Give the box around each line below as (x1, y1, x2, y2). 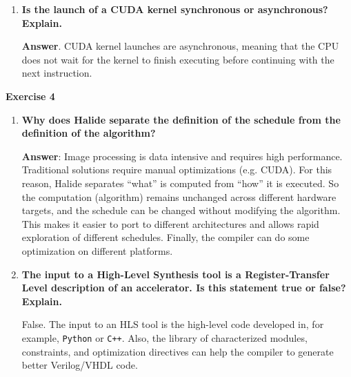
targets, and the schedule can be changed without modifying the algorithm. (21, 203, 341, 217)
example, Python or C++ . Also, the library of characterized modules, (21, 330, 308, 345)
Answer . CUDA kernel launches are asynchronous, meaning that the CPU (21, 39, 339, 53)
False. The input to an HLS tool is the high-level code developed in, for (21, 317, 324, 331)
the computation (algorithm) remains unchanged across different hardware (21, 189, 337, 204)
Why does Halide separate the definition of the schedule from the (21, 112, 341, 126)
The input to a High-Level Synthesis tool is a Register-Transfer (21, 267, 330, 281)
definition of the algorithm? (21, 126, 156, 140)
